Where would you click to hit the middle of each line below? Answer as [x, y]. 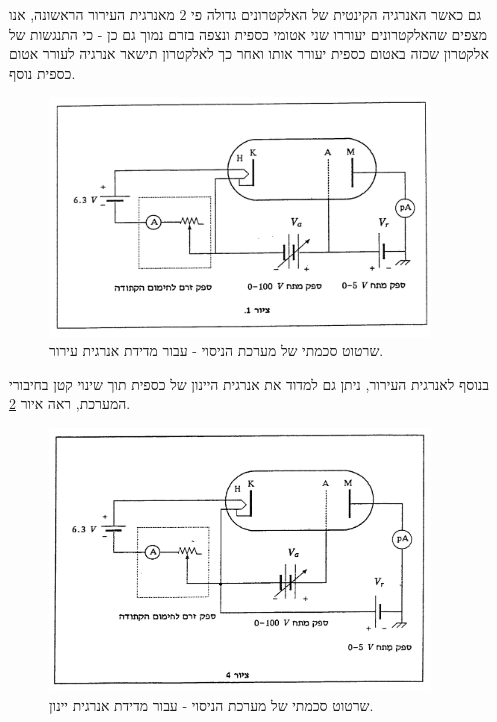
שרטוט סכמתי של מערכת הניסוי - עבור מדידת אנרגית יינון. [211, 704]
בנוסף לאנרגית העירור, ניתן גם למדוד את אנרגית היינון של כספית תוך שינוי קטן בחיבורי [249, 383]
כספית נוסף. [42, 72]
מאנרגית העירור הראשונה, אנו [92, 14]
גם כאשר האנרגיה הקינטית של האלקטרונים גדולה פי [336, 14]
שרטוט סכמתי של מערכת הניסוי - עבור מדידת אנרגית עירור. [216, 350]
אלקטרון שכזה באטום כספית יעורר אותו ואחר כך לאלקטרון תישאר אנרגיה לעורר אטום [249, 53]
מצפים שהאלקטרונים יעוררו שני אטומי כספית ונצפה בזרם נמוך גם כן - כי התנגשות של [248, 33]
